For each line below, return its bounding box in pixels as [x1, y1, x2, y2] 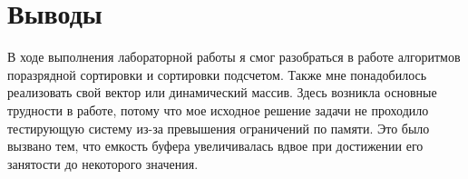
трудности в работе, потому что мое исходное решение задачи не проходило [7, 100, 429, 119]
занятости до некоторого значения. [7, 154, 199, 173]
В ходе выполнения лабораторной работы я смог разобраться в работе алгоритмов [7, 47, 461, 66]
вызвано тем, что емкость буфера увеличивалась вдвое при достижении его [7, 136, 424, 155]
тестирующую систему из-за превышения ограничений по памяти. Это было [7, 118, 430, 137]
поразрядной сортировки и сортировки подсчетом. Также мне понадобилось [7, 65, 427, 84]
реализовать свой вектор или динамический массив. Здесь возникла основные [7, 83, 437, 102]
